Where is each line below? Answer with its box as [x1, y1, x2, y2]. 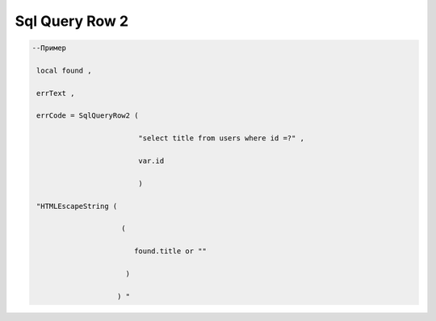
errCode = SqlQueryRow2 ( [36, 111, 139, 120]
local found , [36, 65, 92, 75]
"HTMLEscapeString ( [36, 202, 118, 211]
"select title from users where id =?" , [138, 134, 305, 143]
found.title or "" [133, 247, 208, 256]
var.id [138, 156, 165, 165]
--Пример [31, 44, 67, 52]
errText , [36, 89, 75, 98]
